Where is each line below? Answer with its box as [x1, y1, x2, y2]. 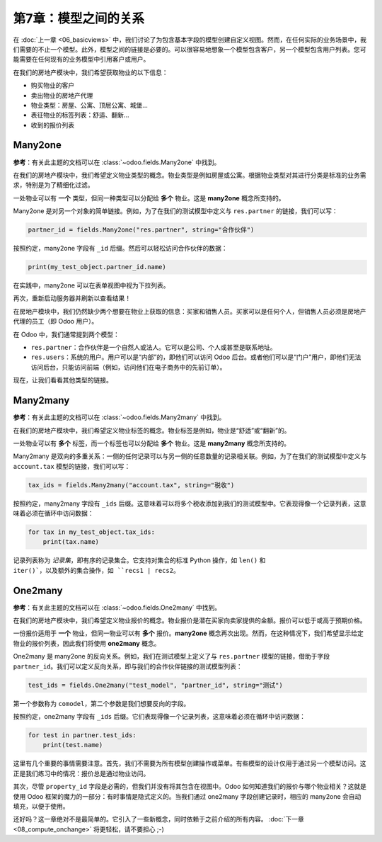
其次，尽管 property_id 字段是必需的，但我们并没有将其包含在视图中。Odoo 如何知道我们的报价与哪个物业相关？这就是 [13, 783, 367, 791]
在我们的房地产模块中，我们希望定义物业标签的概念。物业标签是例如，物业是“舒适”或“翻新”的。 [13, 426, 291, 435]
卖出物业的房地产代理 [30, 91, 93, 99]
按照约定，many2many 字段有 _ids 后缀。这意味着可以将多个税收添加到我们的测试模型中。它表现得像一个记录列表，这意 [13, 499, 367, 508]
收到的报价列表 [30, 120, 74, 129]
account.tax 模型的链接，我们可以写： [13, 462, 131, 470]
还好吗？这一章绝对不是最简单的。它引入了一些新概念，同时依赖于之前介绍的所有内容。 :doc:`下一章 [13, 815, 304, 824]
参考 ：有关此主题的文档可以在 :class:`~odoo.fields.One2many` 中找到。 [13, 603, 221, 612]
